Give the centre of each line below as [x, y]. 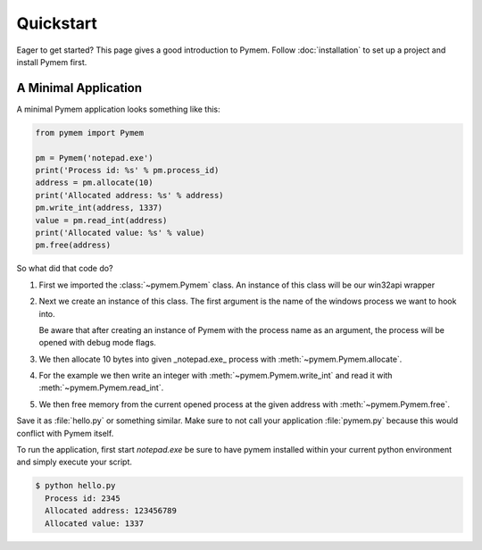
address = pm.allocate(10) [94, 183]
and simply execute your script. [75, 462]
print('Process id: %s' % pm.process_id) [127, 170]
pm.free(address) [73, 245]
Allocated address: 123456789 [111, 511]
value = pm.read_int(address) [101, 220]
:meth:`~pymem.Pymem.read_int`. [101, 387]
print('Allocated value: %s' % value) [120, 233]
